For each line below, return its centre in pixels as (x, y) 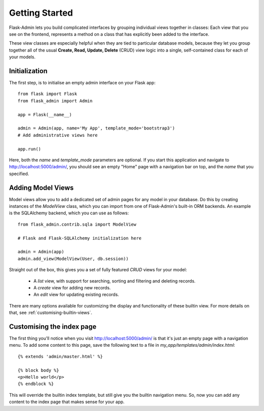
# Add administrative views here (58, 135)
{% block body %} (38, 370)
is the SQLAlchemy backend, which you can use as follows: (69, 213)
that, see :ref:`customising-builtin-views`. (51, 313)
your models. (22, 57)
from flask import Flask (47, 94)
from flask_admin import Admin (55, 101)
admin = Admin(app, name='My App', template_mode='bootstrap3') (97, 128)
